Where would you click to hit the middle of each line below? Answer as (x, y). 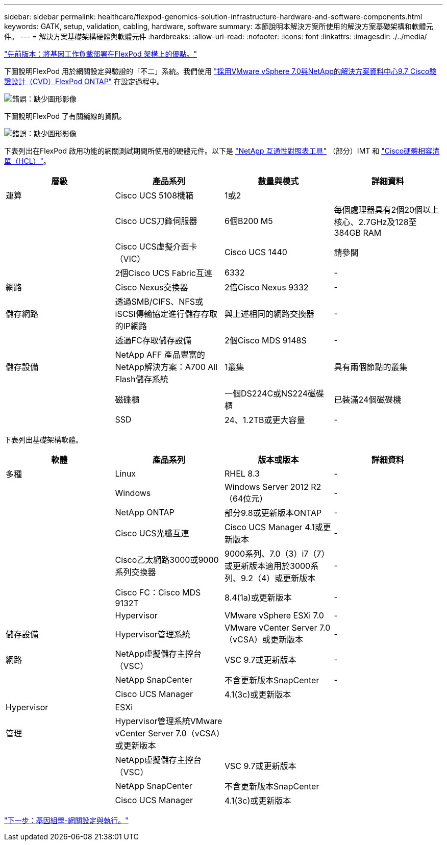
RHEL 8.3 (242, 474)
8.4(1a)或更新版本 (258, 598)
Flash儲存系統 (142, 379)
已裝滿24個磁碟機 (368, 400)
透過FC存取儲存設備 (153, 340)
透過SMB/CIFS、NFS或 (159, 302)
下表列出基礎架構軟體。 (43, 440)
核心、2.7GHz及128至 (375, 222)
